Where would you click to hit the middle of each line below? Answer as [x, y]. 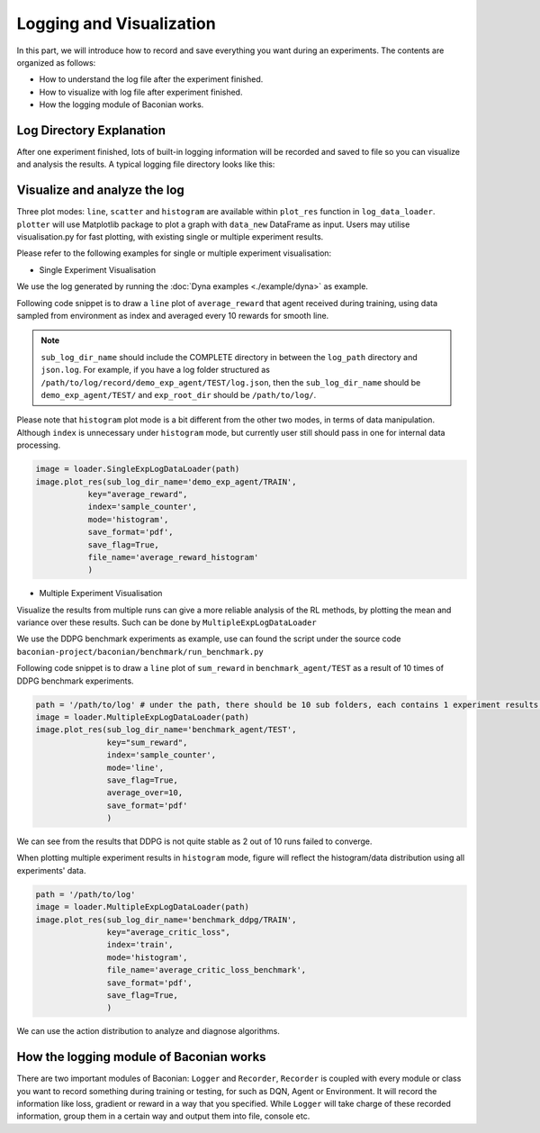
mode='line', [135, 767]
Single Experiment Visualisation [98, 269]
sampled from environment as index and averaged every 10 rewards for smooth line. [173, 316]
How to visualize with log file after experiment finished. [141, 92]
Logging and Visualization [116, 23]
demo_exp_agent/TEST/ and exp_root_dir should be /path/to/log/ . [179, 395]
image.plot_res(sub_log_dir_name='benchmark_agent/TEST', [166, 730]
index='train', [140, 945]
